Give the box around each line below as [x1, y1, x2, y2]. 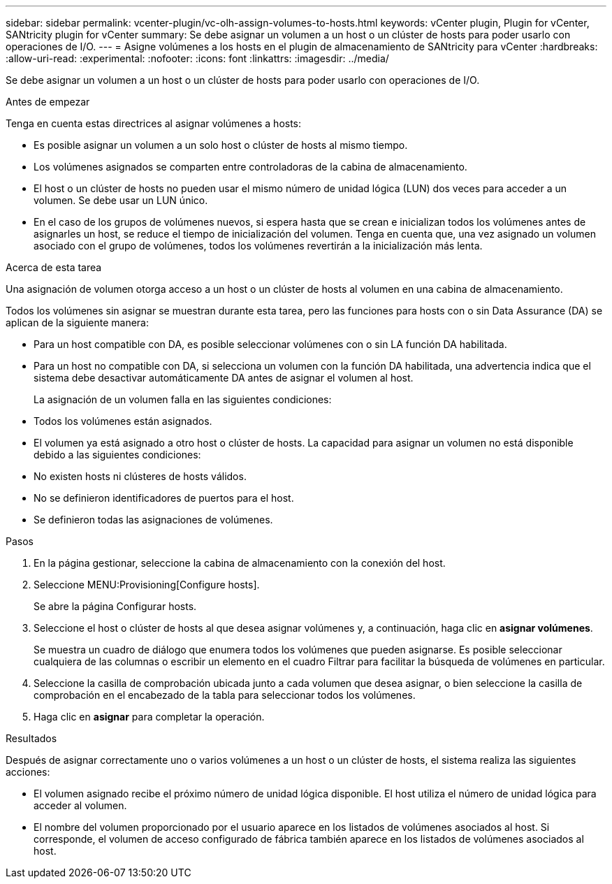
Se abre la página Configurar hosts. [34, 600, 197, 612]
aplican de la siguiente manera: [6, 317, 150, 328]
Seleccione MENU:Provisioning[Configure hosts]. [34, 579, 260, 590]
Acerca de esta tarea [6, 261, 102, 273]
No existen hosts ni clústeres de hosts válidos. [34, 470, 247, 482]
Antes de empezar [6, 96, 90, 108]
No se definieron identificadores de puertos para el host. [34, 492, 294, 504]
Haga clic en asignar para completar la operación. [34, 711, 265, 723]
